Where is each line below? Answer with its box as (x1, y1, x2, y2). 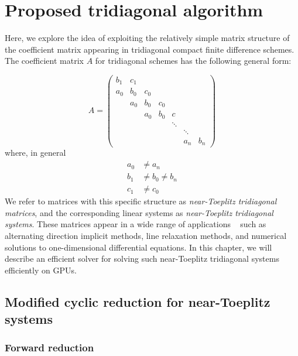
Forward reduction (5, 340, 94, 355)
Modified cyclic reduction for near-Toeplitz (5, 292, 270, 310)
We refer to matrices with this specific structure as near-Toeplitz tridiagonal (5, 195, 277, 207)
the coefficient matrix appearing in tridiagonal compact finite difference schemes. (5, 43, 294, 55)
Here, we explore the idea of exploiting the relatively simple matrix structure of (5, 32, 290, 44)
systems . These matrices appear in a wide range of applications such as (5, 218, 266, 230)
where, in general (5, 146, 66, 159)
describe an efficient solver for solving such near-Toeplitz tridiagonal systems (5, 252, 279, 265)
